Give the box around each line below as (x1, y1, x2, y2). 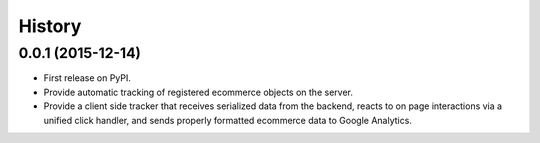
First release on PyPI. (43, 72, 132, 84)
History (18, 15, 82, 37)
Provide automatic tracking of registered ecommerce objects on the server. (43, 86, 354, 98)
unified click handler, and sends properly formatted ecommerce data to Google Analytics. (43, 114, 412, 126)
